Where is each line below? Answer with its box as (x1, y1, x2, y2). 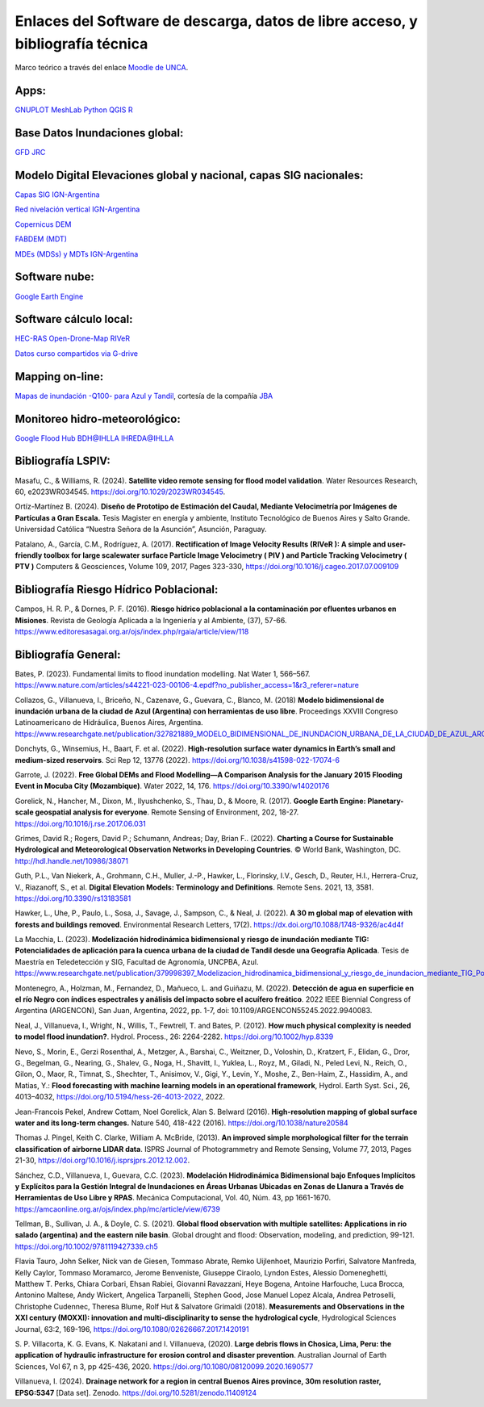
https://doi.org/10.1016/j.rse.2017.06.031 (15, 819, 147, 828)
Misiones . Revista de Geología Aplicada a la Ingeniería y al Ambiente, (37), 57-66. (15, 615, 287, 625)
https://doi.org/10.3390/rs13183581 (15, 893, 131, 903)
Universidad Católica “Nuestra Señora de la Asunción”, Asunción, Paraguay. (15, 525, 267, 534)
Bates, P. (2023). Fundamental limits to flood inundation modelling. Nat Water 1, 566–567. (15, 668, 311, 678)
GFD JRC (15, 148, 46, 157)
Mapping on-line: (15, 370, 104, 383)
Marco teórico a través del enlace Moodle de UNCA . (15, 63, 189, 73)
